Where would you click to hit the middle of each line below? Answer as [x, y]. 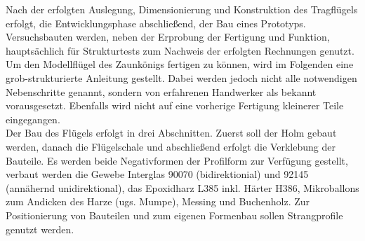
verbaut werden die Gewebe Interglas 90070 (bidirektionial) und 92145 [157, 174]
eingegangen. [33, 119]
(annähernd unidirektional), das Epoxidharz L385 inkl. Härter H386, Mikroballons [182, 187]
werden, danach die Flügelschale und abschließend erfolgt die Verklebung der [171, 146]
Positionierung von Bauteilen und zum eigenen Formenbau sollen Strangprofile [174, 215]
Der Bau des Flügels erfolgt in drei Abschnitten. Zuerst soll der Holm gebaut [171, 133]
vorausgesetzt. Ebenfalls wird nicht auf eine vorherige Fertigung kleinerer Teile [175, 105]
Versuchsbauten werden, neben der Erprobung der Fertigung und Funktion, [168, 37]
